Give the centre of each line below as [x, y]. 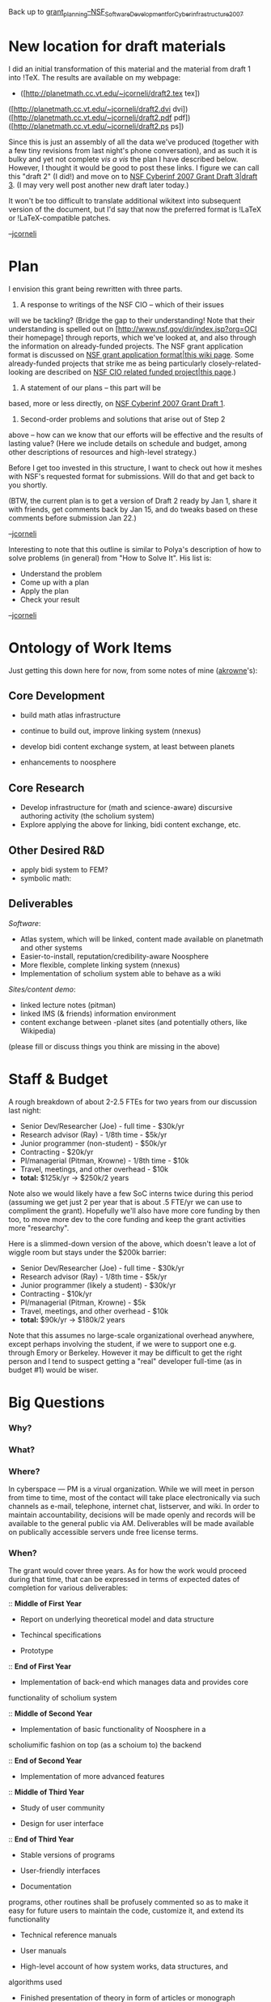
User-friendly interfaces [60, 1871]
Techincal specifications [61, 1635]
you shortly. [28, 485]
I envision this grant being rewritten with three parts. [95, 289]
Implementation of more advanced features [92, 1777]
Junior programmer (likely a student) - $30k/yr [98, 1285]
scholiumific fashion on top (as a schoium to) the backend [105, 1745]
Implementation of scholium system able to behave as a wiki [120, 973]
